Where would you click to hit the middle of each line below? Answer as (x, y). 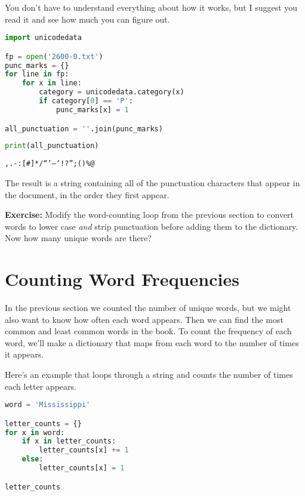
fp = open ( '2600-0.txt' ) (54, 56)
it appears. (24, 354)
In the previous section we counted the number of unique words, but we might (148, 307)
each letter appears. (41, 386)
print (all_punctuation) (52, 146)
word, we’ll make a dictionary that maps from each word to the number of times (152, 342)
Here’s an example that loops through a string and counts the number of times (149, 374)
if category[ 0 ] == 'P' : (86, 101)
